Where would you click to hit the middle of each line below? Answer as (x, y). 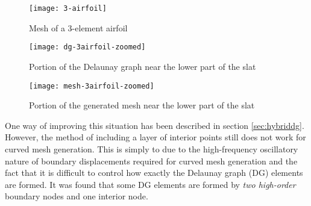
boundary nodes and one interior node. (77, 196)
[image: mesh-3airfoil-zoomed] (92, 86)
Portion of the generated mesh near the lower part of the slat (142, 105)
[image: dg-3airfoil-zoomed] (87, 47)
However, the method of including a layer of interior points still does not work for (155, 137)
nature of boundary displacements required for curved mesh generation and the (151, 161)
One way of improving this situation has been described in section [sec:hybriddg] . (155, 125)
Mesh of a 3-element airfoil (78, 27)
